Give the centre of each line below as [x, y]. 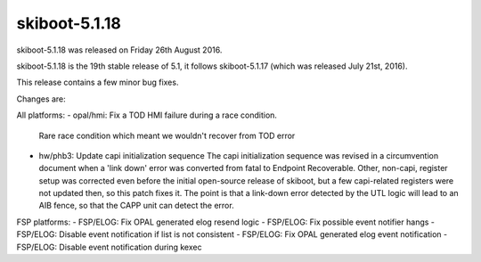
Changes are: [41, 99]
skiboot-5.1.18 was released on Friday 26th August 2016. [119, 50]
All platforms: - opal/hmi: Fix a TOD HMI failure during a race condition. [147, 115]
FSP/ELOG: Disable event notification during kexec [109, 247]
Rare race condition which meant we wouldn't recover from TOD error [167, 135]
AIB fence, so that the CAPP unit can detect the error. [137, 206]
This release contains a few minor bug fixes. [98, 82]
